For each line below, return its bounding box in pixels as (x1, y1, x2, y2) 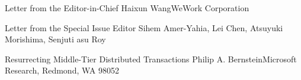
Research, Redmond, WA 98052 (5, 64, 119, 76)
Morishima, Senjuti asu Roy (5, 33, 106, 45)
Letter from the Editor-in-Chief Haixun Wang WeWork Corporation (5, 2, 249, 14)
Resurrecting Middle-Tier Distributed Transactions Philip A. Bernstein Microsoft (5, 52, 297, 65)
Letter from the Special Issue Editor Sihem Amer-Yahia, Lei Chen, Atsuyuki (5, 21, 283, 34)
